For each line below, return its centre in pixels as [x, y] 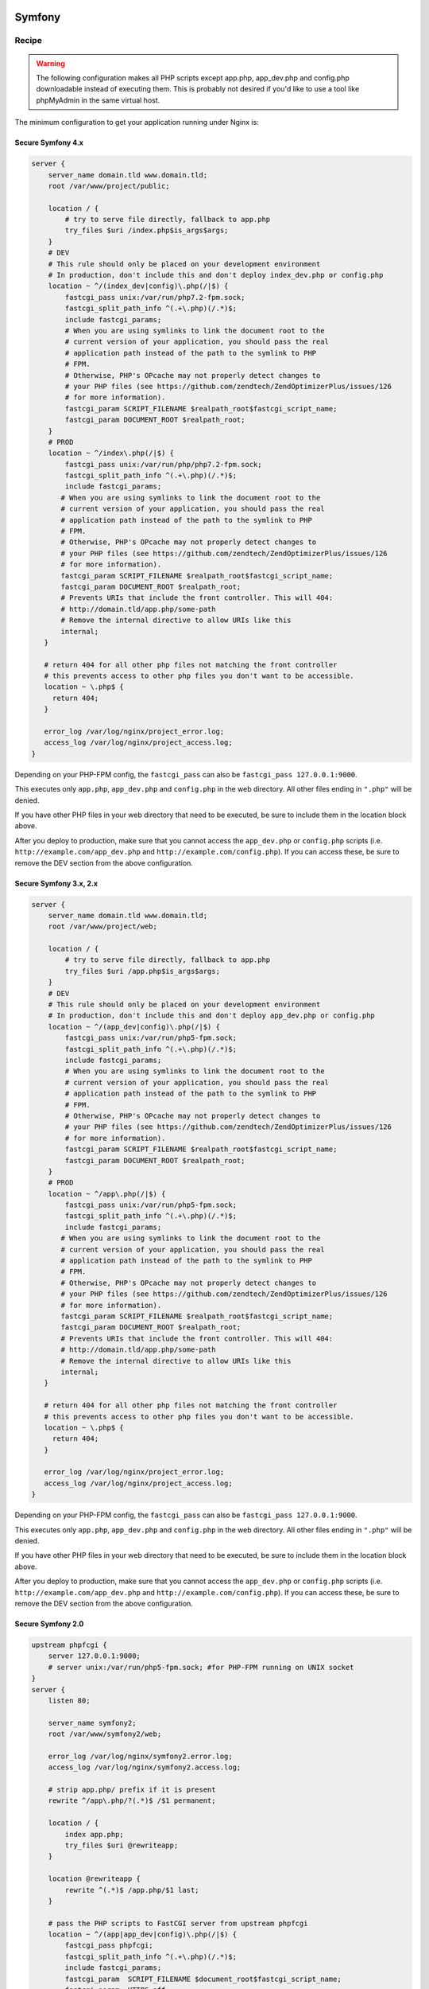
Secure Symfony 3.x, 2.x [56, 883]
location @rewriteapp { [94, 1879]
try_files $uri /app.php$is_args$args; [142, 971]
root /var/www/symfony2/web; [105, 1734]
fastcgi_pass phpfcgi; [109, 1946]
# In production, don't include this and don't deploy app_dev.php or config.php [211, 1016]
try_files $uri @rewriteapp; [122, 1845]
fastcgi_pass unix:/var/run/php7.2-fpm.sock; [155, 297]
